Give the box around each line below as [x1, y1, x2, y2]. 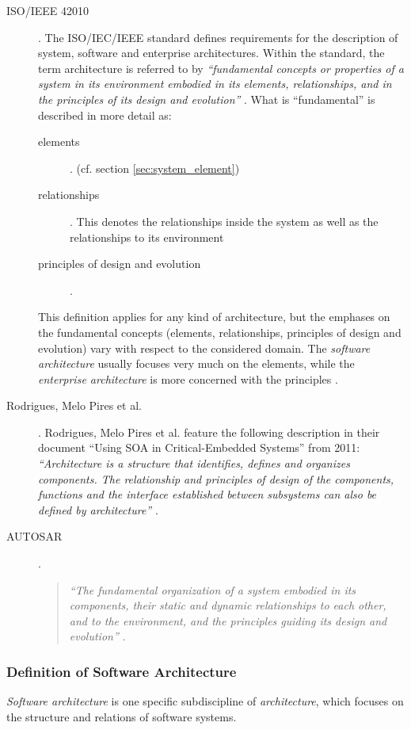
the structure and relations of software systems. [6, 708, 237, 724]
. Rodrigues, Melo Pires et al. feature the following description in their [38, 423, 380, 440]
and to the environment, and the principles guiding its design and [69, 612, 387, 629]
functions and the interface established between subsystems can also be [38, 486, 377, 503]
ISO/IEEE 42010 [6, 2, 89, 18]
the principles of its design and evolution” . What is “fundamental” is [38, 90, 375, 107]
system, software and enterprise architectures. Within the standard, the [38, 44, 385, 61]
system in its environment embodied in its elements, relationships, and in [38, 75, 392, 92]
